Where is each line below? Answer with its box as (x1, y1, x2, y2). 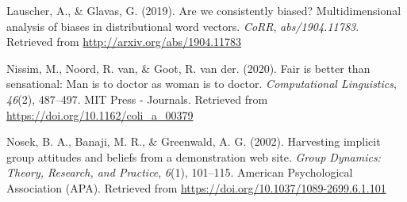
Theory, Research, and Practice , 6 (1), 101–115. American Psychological (6, 164, 353, 181)
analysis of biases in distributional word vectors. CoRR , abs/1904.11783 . (6, 17, 359, 34)
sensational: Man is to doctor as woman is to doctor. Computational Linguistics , (6, 75, 397, 92)
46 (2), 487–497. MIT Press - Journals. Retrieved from (6, 90, 268, 107)
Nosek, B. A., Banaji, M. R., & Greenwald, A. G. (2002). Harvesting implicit (6, 133, 381, 150)
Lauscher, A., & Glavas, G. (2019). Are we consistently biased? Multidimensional (6, 2, 401, 18)
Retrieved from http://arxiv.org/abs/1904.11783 (6, 33, 242, 50)
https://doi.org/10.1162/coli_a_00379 (6, 106, 194, 123)
